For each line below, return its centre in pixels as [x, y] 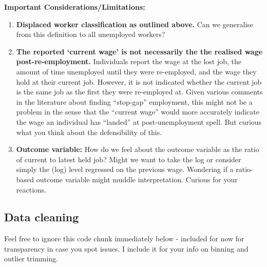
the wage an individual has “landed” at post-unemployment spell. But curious [139, 121]
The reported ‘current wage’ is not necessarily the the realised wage [139, 51]
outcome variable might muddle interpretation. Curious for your [137, 179]
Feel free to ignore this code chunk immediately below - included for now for [124, 239]
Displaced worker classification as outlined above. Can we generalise [135, 24]
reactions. [31, 189]
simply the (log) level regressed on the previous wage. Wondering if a [125, 169]
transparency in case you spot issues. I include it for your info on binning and [126, 248]
